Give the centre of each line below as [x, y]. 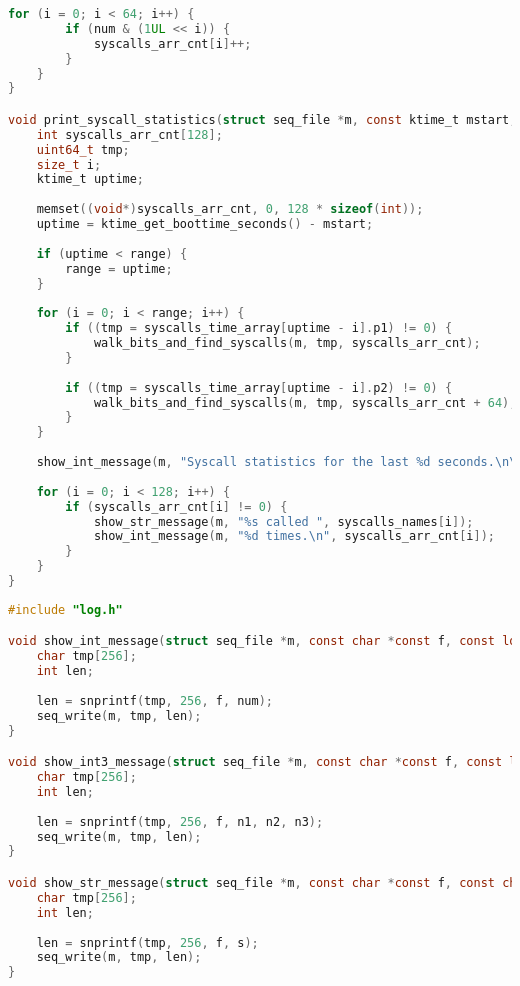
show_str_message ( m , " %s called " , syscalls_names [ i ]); [283, 521]
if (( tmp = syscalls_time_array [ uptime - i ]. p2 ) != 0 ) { [259, 387]
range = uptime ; [119, 268]
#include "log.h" [65, 609]
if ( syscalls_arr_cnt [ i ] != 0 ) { [176, 506]
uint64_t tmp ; [83, 149]
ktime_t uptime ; [90, 179]
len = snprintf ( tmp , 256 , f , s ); [147, 942]
